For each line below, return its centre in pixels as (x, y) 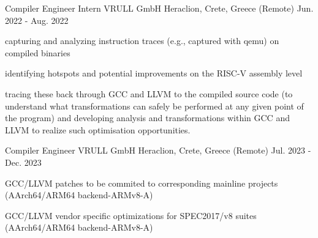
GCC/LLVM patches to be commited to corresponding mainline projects (142, 183)
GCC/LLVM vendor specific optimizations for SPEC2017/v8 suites (131, 215)
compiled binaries (38, 52)
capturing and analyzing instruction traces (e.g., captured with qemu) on (142, 41)
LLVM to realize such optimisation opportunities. (98, 129)
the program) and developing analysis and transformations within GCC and (147, 118)
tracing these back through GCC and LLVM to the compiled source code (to (149, 93)
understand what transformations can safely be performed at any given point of (154, 106)
